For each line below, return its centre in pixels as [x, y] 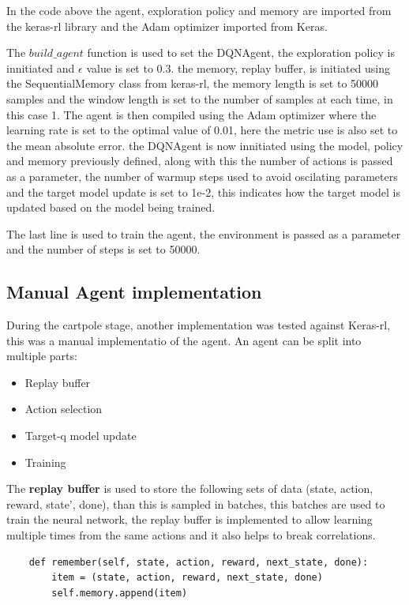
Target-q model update [81, 436]
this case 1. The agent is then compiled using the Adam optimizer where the [191, 114]
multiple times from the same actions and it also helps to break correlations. [191, 535]
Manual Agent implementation [134, 292]
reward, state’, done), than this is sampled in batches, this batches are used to [196, 504]
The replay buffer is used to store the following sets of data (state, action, [190, 489]
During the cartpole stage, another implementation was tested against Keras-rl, [199, 325]
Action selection [64, 409]
